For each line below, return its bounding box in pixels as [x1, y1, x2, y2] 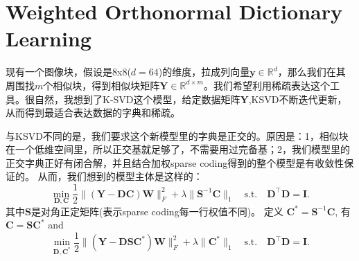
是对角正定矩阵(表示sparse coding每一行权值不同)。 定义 [30, 204, 283, 218]
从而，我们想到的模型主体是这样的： [37, 169, 203, 183]
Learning [6, 24, 91, 53]
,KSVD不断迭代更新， [248, 91, 347, 106]
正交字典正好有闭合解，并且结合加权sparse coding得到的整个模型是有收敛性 [6, 155, 344, 170]
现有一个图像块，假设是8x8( [6, 64, 131, 79]
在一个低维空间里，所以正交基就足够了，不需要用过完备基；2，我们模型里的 [6, 142, 350, 156]
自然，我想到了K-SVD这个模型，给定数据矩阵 [34, 91, 240, 106]
